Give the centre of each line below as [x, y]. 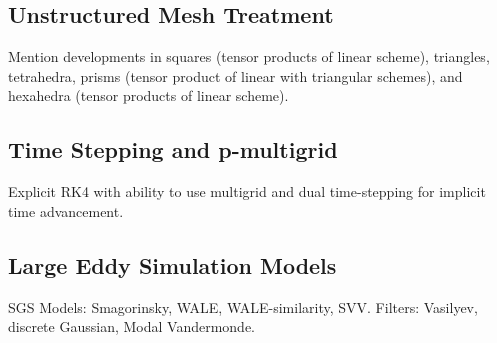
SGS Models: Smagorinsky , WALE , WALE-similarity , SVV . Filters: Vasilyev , [243, 306]
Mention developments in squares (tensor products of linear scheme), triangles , [249, 56]
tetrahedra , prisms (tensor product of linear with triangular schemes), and [235, 75]
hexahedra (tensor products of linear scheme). [148, 95]
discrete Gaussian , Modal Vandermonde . [132, 326]
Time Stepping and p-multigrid [173, 149]
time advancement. [66, 210]
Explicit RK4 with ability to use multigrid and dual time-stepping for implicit [247, 191]
